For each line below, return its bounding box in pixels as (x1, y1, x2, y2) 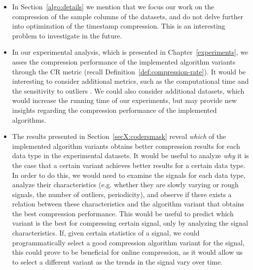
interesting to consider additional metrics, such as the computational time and (12, 76, 249, 86)
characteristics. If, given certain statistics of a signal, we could (12, 228, 200, 238)
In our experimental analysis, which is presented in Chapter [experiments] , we (12, 47, 249, 57)
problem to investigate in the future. (12, 30, 122, 40)
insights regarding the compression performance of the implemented (12, 104, 217, 115)
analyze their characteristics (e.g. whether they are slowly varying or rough (12, 179, 239, 190)
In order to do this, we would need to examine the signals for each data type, (12, 169, 246, 180)
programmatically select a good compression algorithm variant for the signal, (12, 237, 245, 247)
